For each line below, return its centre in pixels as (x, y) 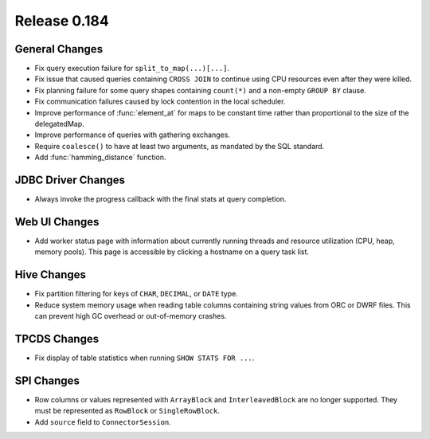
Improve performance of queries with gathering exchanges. (133, 135)
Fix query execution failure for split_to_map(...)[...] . (132, 69)
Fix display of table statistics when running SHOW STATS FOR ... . (145, 358)
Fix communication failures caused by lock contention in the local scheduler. (160, 102)
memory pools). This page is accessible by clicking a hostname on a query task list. (172, 252)
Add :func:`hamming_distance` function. (100, 157)
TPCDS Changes (57, 339)
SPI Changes (47, 380)
